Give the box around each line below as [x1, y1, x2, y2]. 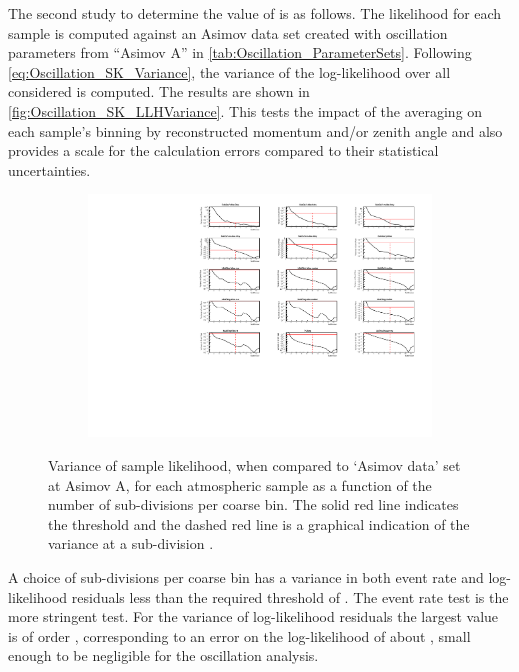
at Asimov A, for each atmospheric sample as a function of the [48, 474, 432, 495]
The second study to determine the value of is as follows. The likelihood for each [8, 3, 502, 23]
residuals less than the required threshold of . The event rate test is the [71, 586, 509, 607]
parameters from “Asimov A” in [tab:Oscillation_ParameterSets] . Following [8, 42, 472, 63]
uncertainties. [8, 159, 91, 180]
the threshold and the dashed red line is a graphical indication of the [48, 513, 470, 534]
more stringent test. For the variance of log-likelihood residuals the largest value [8, 606, 499, 627]
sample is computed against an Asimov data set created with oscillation [8, 22, 448, 43]
